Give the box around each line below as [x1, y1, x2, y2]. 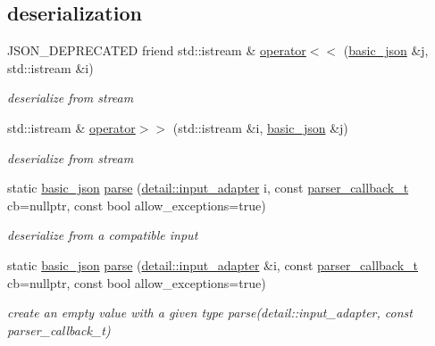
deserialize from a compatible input [7, 226, 198, 244]
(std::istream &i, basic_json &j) [172, 118, 348, 136]
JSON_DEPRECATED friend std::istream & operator [7, 41, 306, 60]
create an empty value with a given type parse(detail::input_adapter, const [7, 303, 413, 322]
